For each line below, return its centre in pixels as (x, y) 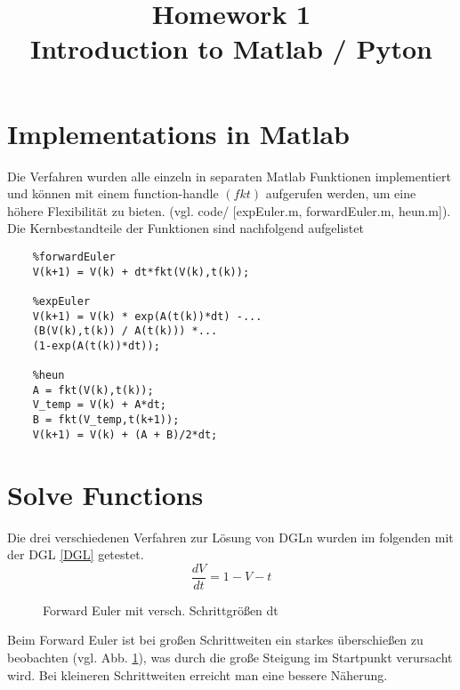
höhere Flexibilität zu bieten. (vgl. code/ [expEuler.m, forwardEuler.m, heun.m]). (229, 210)
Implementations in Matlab (179, 133)
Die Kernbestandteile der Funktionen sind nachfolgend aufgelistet (186, 228)
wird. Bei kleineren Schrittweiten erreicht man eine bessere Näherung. (198, 674)
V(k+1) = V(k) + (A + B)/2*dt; (125, 434)
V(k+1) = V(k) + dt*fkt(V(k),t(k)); (141, 272)
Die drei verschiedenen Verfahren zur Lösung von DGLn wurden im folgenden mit (230, 537)
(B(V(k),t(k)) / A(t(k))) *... (125, 331)
